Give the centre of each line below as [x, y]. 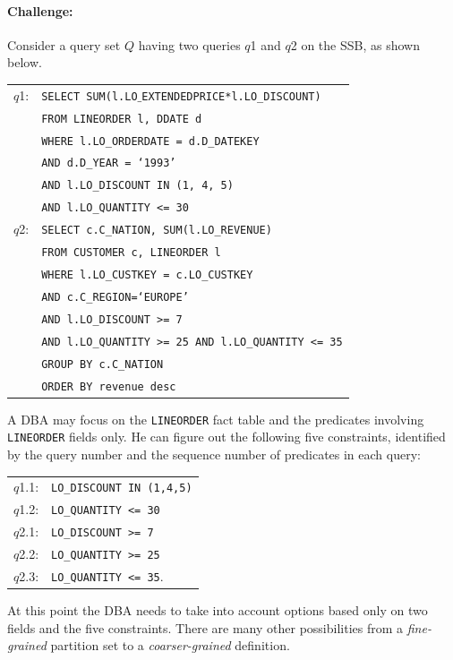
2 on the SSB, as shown [355, 44]
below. [25, 62]
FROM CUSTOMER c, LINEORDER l [131, 253]
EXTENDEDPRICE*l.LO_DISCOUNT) [231, 96]
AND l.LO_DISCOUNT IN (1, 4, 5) [137, 186]
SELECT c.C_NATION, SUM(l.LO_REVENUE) [157, 231]
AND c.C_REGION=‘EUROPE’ [115, 297]
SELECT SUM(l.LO [90, 96]
